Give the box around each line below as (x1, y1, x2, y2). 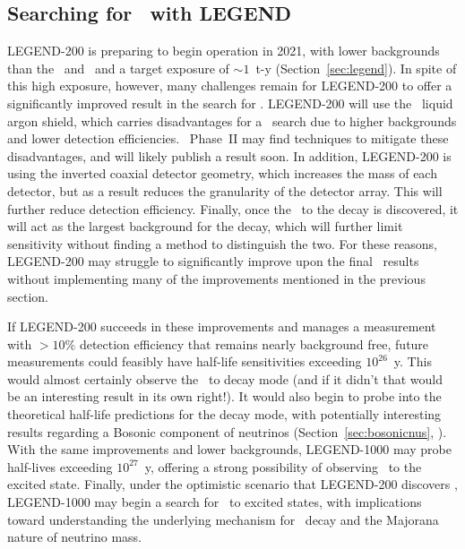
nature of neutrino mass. (7, 528, 142, 546)
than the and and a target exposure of (7, 58, 229, 77)
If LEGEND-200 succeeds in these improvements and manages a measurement (7, 317, 436, 336)
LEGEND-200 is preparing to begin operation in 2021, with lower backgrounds (7, 41, 440, 60)
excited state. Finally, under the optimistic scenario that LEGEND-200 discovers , (7, 475, 458, 493)
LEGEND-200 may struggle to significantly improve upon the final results (7, 252, 419, 270)
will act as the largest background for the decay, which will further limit (7, 217, 403, 236)
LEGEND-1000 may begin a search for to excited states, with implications (7, 493, 422, 511)
